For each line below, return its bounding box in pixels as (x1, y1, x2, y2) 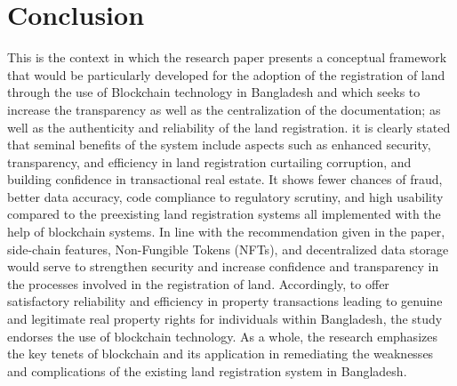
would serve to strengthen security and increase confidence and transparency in (7, 257, 439, 276)
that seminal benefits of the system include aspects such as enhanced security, (7, 135, 431, 154)
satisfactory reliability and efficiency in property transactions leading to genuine (7, 292, 443, 310)
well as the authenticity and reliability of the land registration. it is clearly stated (7, 117, 451, 136)
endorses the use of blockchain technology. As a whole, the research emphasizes (7, 326, 437, 345)
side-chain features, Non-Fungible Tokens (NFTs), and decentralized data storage (7, 239, 449, 258)
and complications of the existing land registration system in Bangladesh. (7, 361, 407, 380)
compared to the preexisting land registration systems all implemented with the (7, 205, 441, 223)
